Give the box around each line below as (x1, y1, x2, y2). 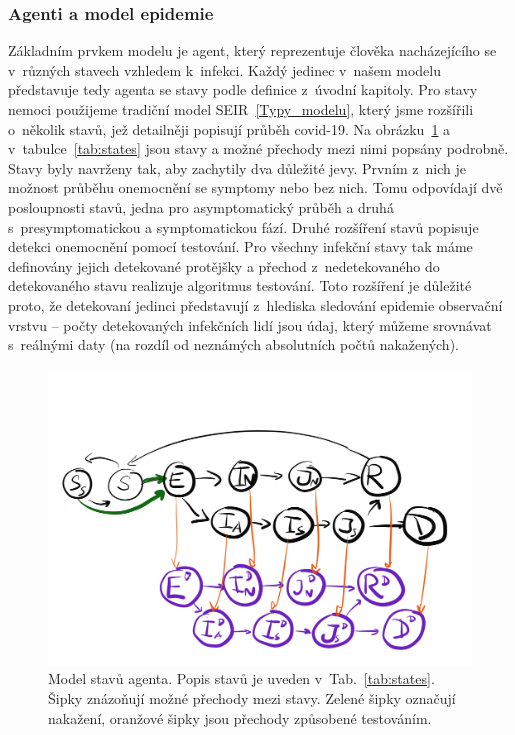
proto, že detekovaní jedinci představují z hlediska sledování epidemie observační (8, 294, 503, 315)
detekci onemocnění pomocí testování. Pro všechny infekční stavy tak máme (8, 236, 473, 257)
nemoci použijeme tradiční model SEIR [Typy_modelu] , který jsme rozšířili (8, 99, 474, 119)
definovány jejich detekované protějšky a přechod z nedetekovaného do (8, 255, 440, 276)
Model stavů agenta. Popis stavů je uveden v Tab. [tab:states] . (48, 668, 435, 689)
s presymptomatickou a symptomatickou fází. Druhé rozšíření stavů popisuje (8, 216, 479, 237)
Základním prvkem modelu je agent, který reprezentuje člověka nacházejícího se (8, 40, 497, 61)
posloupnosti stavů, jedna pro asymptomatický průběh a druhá (8, 196, 394, 217)
